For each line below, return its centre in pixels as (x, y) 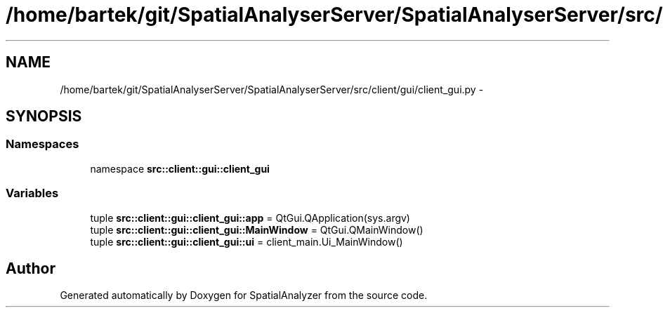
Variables (32, 193)
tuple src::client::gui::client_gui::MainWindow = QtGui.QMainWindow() (257, 229)
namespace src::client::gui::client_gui (180, 168)
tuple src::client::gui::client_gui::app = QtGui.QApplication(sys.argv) (250, 218)
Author (31, 268)
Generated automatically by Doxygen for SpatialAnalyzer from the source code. (244, 295)
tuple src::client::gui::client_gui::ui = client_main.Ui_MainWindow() (247, 241)
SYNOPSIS (44, 116)
